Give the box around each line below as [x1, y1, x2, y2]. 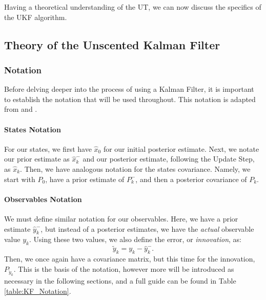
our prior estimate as [4, 153, 70, 164]
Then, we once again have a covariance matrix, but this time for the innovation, [4, 253, 255, 264]
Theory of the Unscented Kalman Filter [4, 36, 220, 52]
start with [4, 173, 35, 184]
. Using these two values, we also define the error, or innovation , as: [29, 234, 242, 245]
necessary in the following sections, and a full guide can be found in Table [4, 275, 236, 286]
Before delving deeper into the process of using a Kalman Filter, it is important [4, 84, 254, 94]
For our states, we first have [4, 143, 92, 154]
